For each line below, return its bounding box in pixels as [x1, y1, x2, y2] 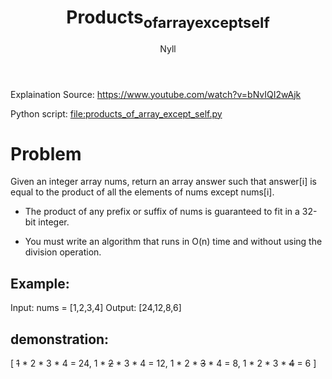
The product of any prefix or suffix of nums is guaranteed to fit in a [24, 206, 300, 218]
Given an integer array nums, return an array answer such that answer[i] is [10, 176, 317, 188]
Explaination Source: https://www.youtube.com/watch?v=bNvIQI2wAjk [10, 88, 302, 100]
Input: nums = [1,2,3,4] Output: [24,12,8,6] [10, 302, 182, 314]
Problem [10, 142, 82, 165]
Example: [10, 275, 70, 292]
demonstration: [10, 331, 110, 348]
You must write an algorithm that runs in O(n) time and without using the [24, 236, 323, 248]
